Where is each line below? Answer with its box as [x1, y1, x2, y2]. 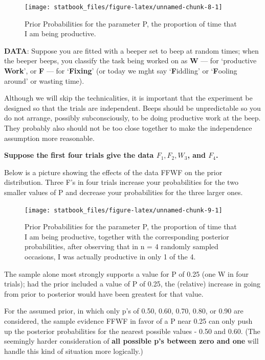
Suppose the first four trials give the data [4, 150, 154, 160]
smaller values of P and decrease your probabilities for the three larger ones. [4, 186, 243, 197]
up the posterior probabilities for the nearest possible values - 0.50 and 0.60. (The [4, 325, 260, 336]
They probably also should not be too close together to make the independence [4, 123, 252, 133]
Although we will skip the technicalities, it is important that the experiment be [4, 92, 253, 103]
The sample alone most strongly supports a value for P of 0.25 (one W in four [4, 268, 249, 279]
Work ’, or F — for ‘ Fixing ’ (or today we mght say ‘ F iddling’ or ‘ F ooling [4, 65, 237, 76]
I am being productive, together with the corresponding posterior [25, 231, 229, 242]
